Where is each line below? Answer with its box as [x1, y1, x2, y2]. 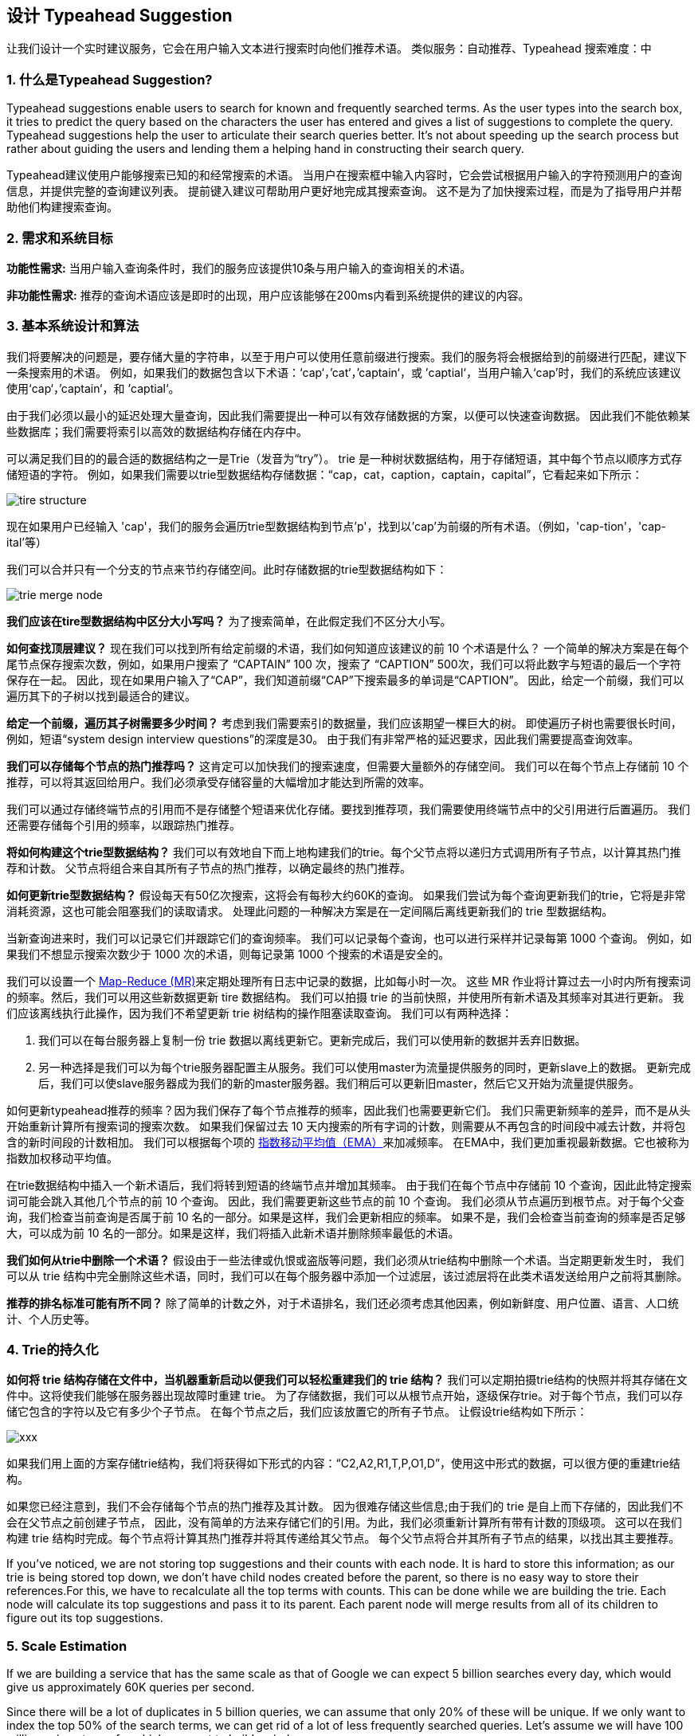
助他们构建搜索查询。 [6, 200, 118, 214]
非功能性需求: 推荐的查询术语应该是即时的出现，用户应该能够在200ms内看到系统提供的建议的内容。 [6, 288, 530, 302]
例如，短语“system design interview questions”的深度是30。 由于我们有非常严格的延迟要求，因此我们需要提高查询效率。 [6, 731, 640, 746]
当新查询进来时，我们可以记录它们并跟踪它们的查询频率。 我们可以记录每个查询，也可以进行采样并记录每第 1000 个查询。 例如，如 [6, 931, 692, 945]
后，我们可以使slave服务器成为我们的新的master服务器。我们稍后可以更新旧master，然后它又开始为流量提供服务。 [38, 1076, 640, 1090]
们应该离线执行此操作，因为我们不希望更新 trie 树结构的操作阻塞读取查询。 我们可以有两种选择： [6, 1005, 513, 1020]
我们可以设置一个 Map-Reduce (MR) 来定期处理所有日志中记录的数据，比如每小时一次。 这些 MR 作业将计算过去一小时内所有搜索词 [6, 974, 691, 988]
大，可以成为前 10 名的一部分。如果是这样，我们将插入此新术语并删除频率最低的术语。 [6, 1225, 460, 1240]
